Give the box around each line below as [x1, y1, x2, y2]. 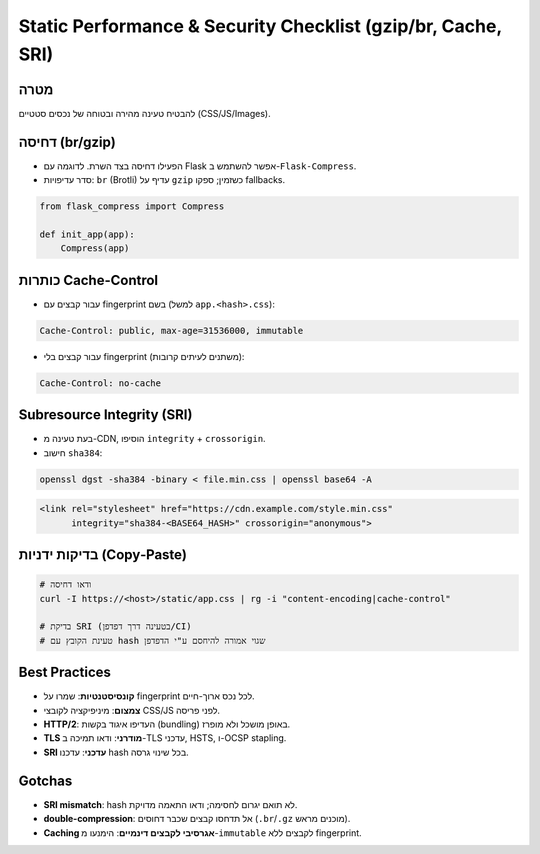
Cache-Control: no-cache [39, 377, 162, 389]
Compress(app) [60, 243, 130, 254]
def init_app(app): [39, 228, 135, 240]
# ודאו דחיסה [39, 579, 92, 590]
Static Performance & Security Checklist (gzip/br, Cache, [18, 15, 502, 37]
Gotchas [18, 772, 73, 789]
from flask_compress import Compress [39, 201, 225, 212]
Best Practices [18, 664, 112, 681]
